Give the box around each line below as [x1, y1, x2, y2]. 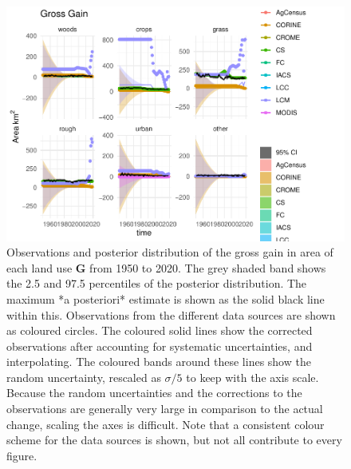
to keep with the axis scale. [186, 368, 319, 385]
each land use [6, 259, 73, 276]
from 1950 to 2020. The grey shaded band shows [89, 259, 326, 276]
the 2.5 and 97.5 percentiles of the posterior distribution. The [6, 275, 307, 292]
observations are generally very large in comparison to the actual [6, 400, 323, 417]
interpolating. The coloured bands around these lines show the [6, 353, 311, 370]
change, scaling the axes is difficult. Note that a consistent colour [6, 415, 325, 432]
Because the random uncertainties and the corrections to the [6, 384, 302, 401]
